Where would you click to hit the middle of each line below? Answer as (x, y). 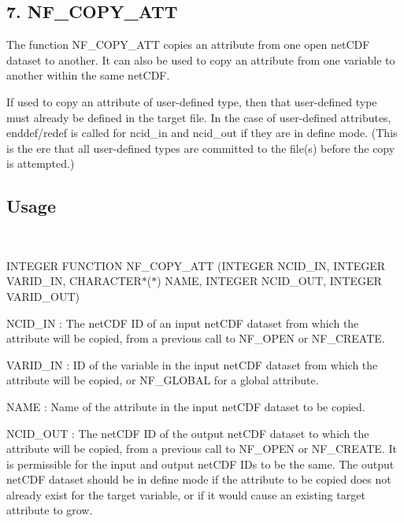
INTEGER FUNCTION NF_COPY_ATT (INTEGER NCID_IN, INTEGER (196, 265)
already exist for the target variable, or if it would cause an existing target (186, 494)
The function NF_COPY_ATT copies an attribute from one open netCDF (188, 45)
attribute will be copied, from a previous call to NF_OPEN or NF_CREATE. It (202, 449)
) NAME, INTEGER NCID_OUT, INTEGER (269, 281)
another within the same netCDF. (88, 75)
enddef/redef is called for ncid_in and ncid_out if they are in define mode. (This (202, 133)
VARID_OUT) (43, 296)
